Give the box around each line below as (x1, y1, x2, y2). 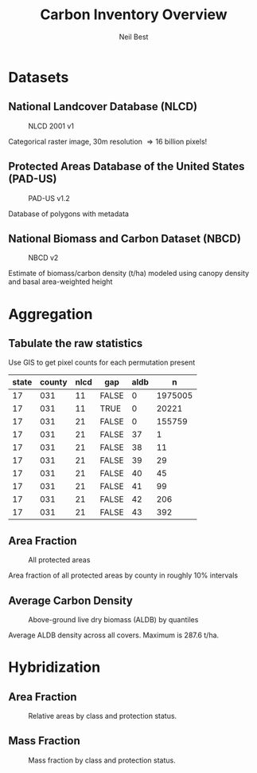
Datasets (8, 68, 69, 86)
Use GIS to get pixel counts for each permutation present (8, 357, 196, 368)
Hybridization (8, 658, 101, 676)
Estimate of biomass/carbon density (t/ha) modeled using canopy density (8, 269, 249, 278)
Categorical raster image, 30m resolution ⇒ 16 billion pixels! (8, 136, 208, 146)
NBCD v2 (28, 253, 59, 262)
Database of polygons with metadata (8, 209, 130, 219)
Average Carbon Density (8, 594, 133, 607)
